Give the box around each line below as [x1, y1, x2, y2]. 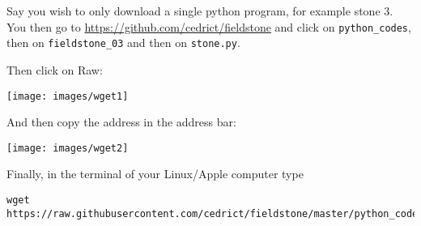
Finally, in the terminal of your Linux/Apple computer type [6, 165, 304, 182]
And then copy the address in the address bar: [6, 113, 236, 130]
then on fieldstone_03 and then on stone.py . [6, 34, 240, 51]
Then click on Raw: [6, 61, 103, 78]
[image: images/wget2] [6, 142, 129, 154]
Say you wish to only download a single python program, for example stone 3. [6, 2, 393, 19]
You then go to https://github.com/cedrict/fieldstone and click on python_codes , [6, 18, 411, 35]
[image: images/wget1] [6, 90, 129, 102]
